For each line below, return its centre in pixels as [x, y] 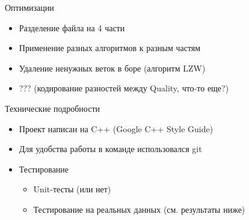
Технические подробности [53, 108]
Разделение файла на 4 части [72, 27]
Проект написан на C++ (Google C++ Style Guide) [116, 128]
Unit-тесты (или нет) [72, 189]
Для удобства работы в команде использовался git [110, 149]
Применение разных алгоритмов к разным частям [110, 48]
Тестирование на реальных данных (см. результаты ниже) [139, 209]
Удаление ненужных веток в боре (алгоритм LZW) [112, 68]
